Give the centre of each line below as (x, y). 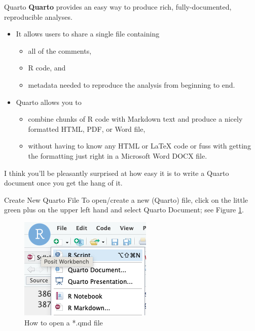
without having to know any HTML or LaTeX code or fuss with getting (139, 146)
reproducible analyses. (38, 16)
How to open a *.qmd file (64, 322)
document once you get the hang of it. (63, 183)
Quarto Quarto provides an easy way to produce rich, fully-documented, (118, 7)
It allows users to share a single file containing (88, 34)
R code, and (47, 68)
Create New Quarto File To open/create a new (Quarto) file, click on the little (126, 199)
